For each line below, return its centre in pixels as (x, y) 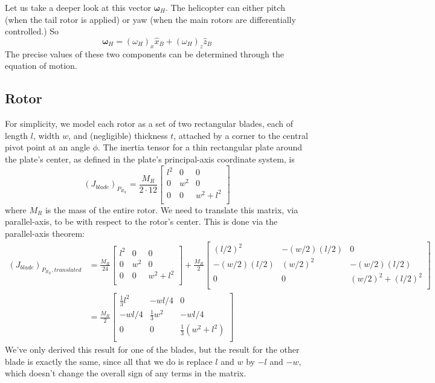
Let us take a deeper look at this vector (78, 7)
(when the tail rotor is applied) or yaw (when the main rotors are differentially (150, 19)
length (17, 135)
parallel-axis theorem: (45, 233)
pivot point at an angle (47, 147)
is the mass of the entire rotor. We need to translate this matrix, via (172, 209)
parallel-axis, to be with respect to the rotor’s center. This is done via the (141, 221)
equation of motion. (41, 66)
